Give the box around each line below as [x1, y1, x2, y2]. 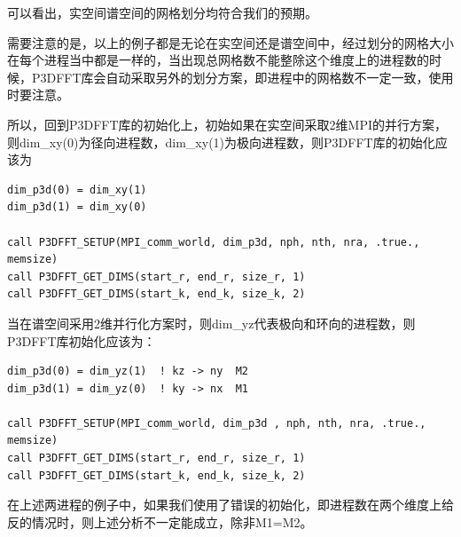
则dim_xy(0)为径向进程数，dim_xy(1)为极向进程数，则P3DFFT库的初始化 [7, 132, 435, 151]
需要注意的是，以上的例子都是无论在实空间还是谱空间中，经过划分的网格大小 [7, 33, 454, 51]
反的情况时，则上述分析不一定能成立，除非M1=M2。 [7, 512, 313, 531]
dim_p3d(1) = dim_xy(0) [7, 201, 147, 214]
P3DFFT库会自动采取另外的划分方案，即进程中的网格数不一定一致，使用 [31, 67, 454, 86]
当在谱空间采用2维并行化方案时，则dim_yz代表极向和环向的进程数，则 [7, 313, 416, 332]
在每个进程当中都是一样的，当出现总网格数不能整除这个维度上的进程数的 [7, 51, 429, 69]
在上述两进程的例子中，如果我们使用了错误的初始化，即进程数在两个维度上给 [7, 495, 454, 514]
